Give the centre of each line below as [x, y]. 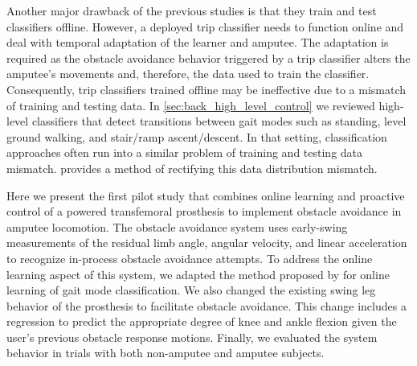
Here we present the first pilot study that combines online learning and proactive [206, 195]
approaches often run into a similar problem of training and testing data [185, 152]
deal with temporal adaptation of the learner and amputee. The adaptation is [198, 42]
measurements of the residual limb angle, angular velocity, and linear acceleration [207, 243]
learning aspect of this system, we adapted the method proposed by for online [198, 274]
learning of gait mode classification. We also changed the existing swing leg [191, 290]
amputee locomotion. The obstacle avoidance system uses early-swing [177, 226]
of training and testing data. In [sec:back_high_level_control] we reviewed [191, 105]
